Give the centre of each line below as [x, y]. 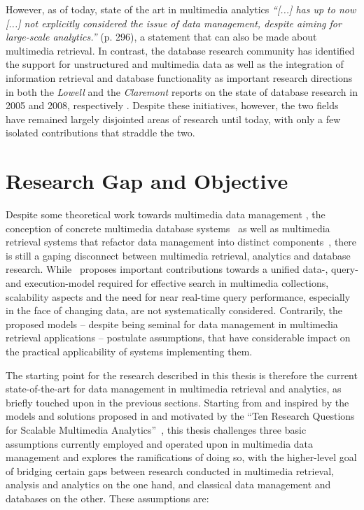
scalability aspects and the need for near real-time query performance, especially [178, 296]
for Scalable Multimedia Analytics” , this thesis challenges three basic [156, 429]
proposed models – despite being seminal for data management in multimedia [172, 324]
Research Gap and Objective [147, 181]
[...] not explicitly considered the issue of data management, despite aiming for [174, 23]
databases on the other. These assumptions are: [107, 498]
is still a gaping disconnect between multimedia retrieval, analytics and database [178, 255]
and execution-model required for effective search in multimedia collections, [167, 283]
